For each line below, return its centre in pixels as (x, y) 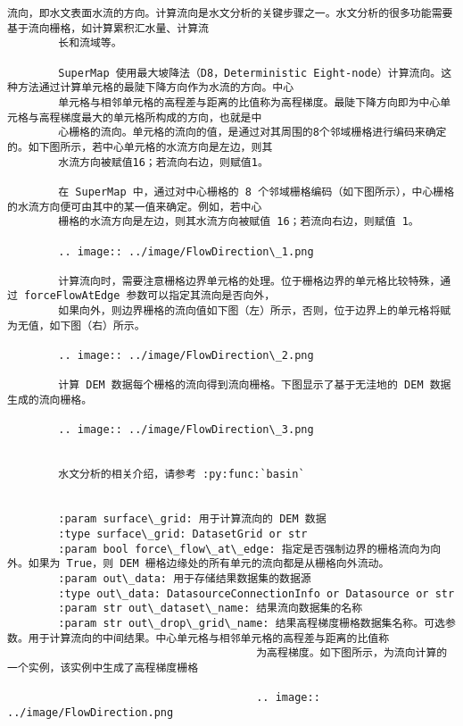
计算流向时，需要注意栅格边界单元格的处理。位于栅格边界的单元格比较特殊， (249, 281)
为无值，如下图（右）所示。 (76, 325)
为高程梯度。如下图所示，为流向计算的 (352, 653)
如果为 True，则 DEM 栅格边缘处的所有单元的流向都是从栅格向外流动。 (209, 564)
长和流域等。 (90, 43)
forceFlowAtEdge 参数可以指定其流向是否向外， (150, 296)
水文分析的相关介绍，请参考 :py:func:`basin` (182, 475)
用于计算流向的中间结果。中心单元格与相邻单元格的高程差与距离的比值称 (209, 638)
